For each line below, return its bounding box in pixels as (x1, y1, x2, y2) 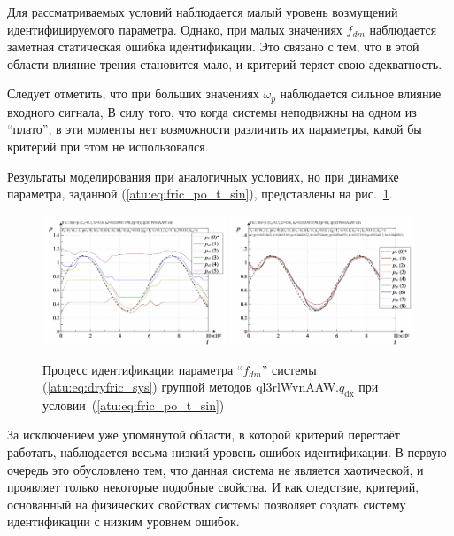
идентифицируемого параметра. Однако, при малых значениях (7, 19, 342, 38)
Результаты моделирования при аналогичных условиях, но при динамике (7, 167, 399, 185)
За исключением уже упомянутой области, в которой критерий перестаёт (7, 425, 400, 444)
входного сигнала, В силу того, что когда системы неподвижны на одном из (7, 102, 417, 120)
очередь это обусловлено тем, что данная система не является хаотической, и (7, 460, 424, 478)
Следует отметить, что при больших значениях (7, 84, 259, 103)
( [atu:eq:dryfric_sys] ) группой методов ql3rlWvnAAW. (42, 377, 339, 396)
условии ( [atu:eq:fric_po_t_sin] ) (42, 395, 225, 414)
